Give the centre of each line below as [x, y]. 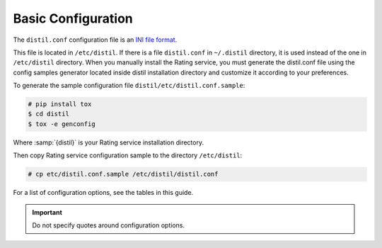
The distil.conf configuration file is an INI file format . [95, 40]
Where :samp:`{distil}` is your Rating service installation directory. [109, 142]
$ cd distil [49, 114]
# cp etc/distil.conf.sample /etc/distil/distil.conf [123, 174]
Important [47, 212]
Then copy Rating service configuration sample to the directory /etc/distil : [128, 155]
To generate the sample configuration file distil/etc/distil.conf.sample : [129, 86]
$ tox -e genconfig [62, 124]
